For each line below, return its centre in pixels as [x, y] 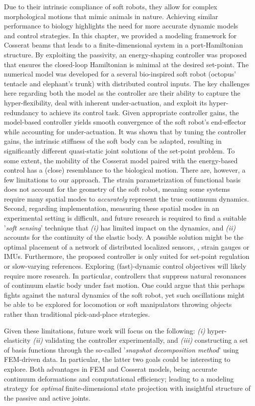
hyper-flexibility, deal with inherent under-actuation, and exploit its [105, 102]
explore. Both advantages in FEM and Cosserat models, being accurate [111, 368]
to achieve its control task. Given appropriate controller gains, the [140, 112]
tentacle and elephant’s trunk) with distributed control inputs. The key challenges [127, 83]
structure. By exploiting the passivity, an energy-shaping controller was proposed [125, 54]
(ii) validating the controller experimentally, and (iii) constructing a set [140, 340]
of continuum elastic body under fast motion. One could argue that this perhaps [125, 285]
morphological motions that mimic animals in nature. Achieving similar [111, 16]
